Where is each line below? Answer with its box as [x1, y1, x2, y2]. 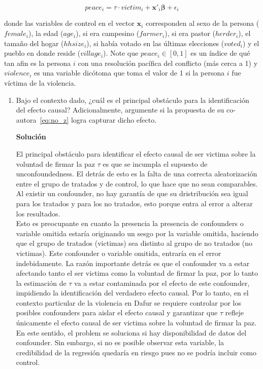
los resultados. [16, 208, 60, 218]
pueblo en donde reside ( [4, 48, 81, 58]
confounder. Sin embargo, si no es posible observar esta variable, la [16, 337, 224, 348]
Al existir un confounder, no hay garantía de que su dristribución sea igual [16, 188, 248, 199]
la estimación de [16, 277, 67, 288]
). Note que [103, 48, 139, 58]
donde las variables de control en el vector [4, 18, 135, 28]
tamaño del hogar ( [4, 38, 64, 48]
